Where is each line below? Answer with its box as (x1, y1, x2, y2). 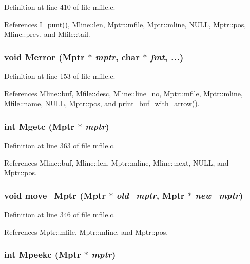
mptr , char (95, 50, 140, 63)
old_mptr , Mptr (116, 189, 185, 201)
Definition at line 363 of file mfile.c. (4, 140, 116, 150)
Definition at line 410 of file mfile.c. (4, 2, 116, 12)
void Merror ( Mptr (4, 50, 85, 63)
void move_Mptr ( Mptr (4, 189, 106, 201)
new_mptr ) (195, 189, 243, 201)
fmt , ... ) (150, 50, 184, 63)
